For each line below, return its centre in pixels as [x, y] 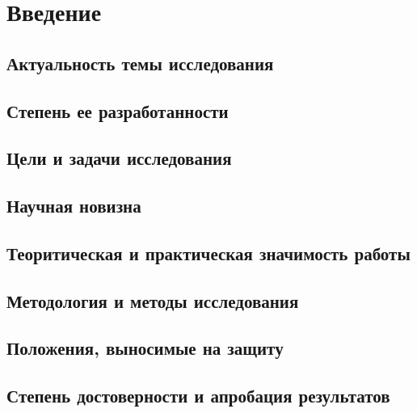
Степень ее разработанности [118, 110]
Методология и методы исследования [153, 300]
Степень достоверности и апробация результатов [198, 396]
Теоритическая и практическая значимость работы [208, 253]
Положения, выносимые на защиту [145, 348]
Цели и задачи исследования [119, 158]
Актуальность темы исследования [140, 63]
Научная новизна [74, 206]
